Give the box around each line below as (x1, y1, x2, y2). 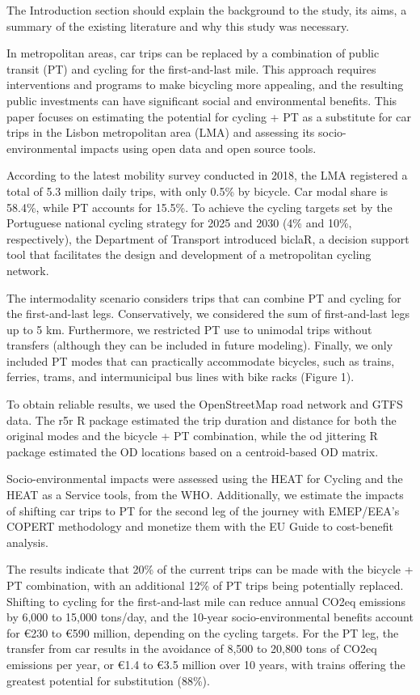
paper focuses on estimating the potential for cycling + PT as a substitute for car (6, 108, 411, 125)
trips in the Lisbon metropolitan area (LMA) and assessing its (6, 124, 315, 141)
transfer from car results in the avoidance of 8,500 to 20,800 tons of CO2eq (6, 640, 377, 657)
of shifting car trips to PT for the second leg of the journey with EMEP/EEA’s (6, 502, 400, 519)
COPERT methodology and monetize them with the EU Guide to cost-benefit (6, 518, 393, 535)
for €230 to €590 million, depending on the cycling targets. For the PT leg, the (6, 624, 399, 641)
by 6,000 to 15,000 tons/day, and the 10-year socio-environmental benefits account (6, 608, 414, 625)
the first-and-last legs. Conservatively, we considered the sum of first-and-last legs (6, 305, 409, 322)
